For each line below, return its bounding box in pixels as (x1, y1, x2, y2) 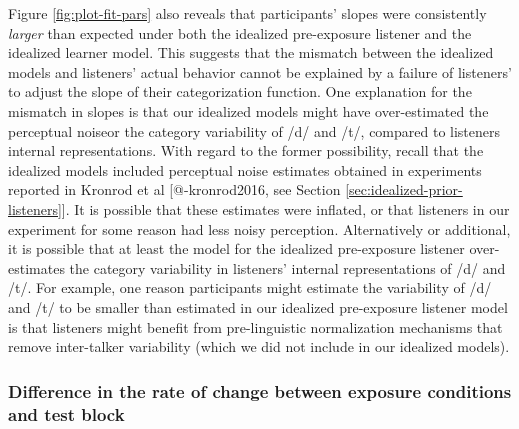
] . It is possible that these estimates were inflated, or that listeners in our (61, 198, 510, 219)
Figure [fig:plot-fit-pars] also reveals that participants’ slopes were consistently (8, 3, 487, 23)
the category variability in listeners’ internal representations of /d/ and (69, 257, 506, 278)
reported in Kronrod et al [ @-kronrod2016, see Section (8, 179, 341, 200)
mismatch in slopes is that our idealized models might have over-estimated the (8, 100, 489, 121)
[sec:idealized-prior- (345, 179, 463, 200)
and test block (8, 401, 125, 426)
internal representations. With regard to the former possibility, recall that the (8, 140, 484, 161)
